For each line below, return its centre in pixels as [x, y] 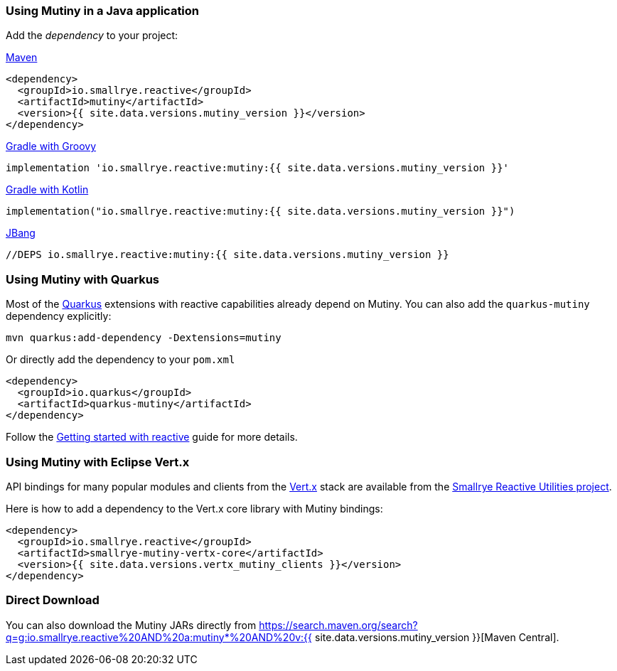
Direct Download [53, 600]
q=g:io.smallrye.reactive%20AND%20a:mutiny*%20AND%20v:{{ [159, 637]
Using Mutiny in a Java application [103, 11]
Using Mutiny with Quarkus [83, 279]
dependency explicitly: [59, 316]
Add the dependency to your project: [92, 36]
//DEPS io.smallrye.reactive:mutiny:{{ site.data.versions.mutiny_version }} [227, 255]
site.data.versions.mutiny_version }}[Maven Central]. [437, 637]
